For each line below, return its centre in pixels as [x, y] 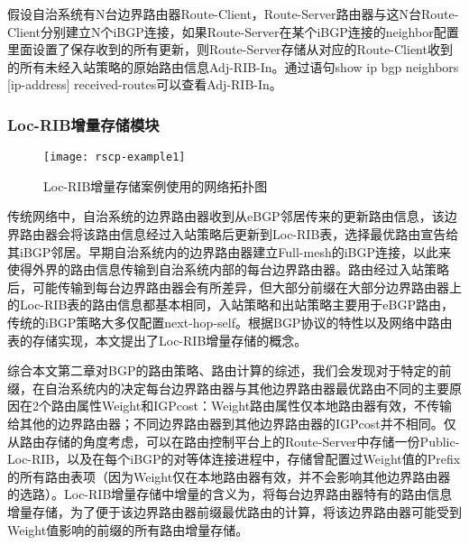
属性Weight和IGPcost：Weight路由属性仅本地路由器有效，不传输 [264, 406]
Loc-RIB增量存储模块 [83, 124]
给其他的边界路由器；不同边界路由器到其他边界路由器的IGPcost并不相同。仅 [232, 423]
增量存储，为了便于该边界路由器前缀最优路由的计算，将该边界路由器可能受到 [234, 511]
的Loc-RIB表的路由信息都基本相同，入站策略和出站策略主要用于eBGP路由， [230, 305]
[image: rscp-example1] [115, 157]
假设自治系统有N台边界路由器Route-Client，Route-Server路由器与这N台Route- [233, 14]
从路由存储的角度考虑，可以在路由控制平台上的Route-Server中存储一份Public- [234, 441]
